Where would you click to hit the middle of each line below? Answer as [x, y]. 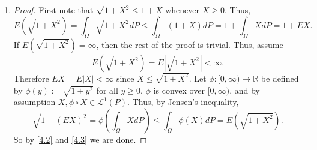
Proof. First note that [53, 10]
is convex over [179, 90]
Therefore [31, 78]
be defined [280, 78]
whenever [182, 10]
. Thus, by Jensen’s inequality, [183, 102]
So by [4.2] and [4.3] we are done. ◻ [80, 139]
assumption [35, 102]
